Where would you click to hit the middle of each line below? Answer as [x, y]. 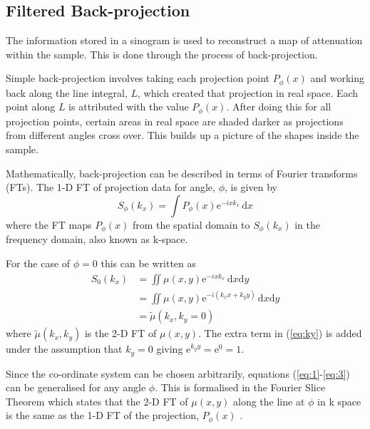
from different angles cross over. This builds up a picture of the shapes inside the [183, 135]
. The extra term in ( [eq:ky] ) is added [280, 333]
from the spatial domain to [191, 224]
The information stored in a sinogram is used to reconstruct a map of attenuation [184, 40]
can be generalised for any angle [76, 387]
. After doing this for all [279, 107]
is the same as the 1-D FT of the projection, [102, 415]
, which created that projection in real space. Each [248, 92]
